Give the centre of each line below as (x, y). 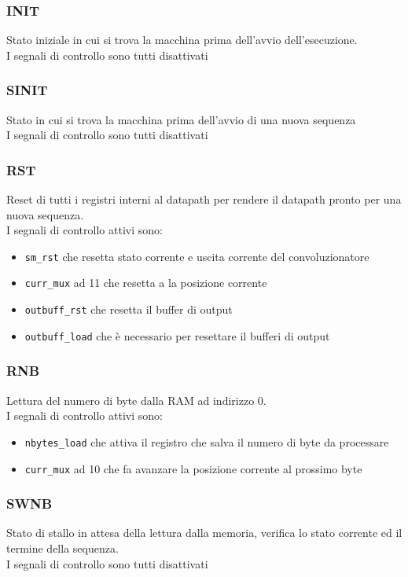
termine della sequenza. (62, 548)
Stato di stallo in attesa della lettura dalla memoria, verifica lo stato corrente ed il (204, 533)
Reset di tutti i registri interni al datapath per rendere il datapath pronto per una (204, 199)
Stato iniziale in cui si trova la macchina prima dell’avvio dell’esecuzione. (182, 40)
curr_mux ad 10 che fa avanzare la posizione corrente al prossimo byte (193, 468)
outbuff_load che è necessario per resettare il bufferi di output (177, 335)
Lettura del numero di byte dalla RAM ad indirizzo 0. (136, 400)
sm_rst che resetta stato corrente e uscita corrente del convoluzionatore (197, 256)
